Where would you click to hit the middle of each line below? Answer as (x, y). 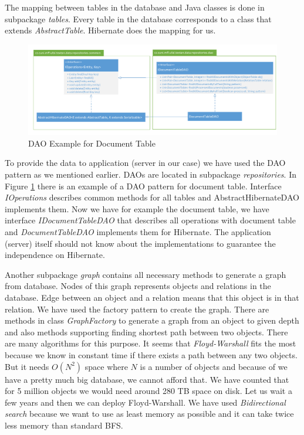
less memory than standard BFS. (64, 425)
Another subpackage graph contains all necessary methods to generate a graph (146, 274)
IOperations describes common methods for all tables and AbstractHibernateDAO (152, 197)
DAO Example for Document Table (92, 143)
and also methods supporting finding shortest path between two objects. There (146, 332)
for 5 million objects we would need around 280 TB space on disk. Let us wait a (148, 391)
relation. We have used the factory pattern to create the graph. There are (137, 309)
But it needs (27, 366)
